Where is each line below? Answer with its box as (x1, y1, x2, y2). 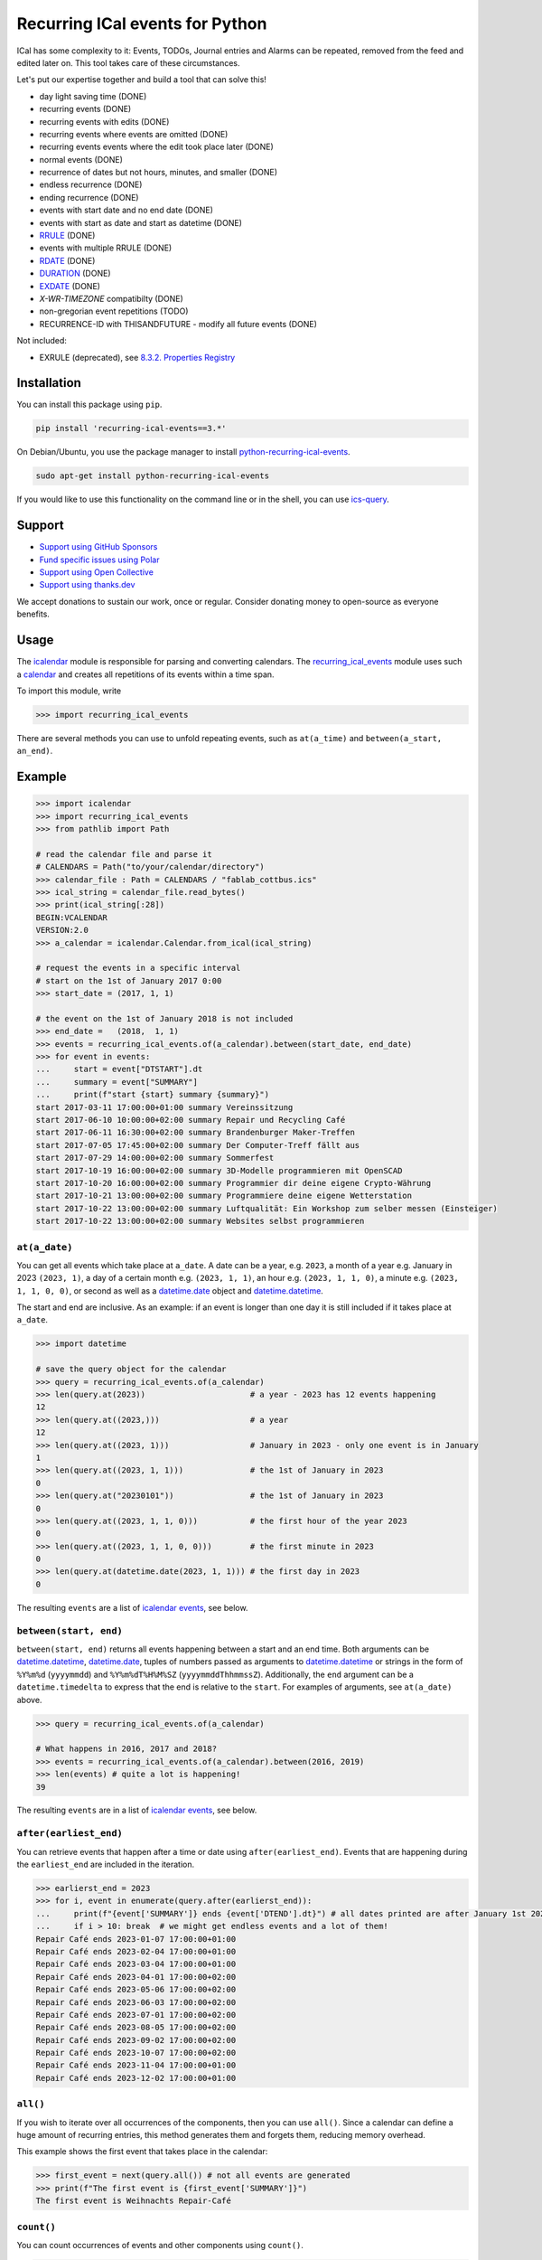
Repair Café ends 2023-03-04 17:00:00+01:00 (35, 1959, 237, 1970)
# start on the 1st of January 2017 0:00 (35, 975, 222, 985)
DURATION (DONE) (39, 268, 111, 279)
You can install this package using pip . (16, 399, 163, 410)
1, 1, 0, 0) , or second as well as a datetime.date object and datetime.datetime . (16, 1285, 324, 1296)
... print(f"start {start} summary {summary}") (35, 1089, 270, 1100)
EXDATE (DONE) (39, 280, 101, 291)
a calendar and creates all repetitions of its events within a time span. (16, 669, 275, 680)
